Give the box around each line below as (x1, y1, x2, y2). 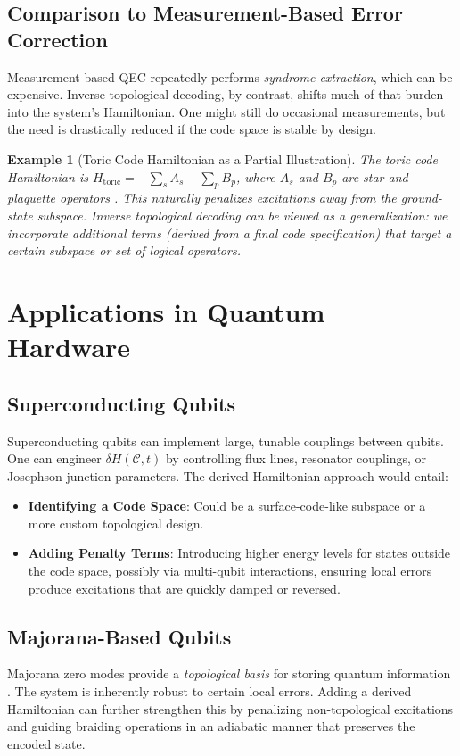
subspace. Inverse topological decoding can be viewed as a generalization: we (37, 205, 448, 224)
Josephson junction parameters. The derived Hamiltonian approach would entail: (7, 466, 448, 485)
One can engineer (7, 449, 102, 468)
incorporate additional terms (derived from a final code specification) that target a (7, 223, 452, 242)
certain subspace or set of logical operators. (7, 241, 241, 260)
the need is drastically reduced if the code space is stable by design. (7, 120, 376, 138)
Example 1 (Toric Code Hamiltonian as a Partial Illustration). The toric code (7, 149, 438, 168)
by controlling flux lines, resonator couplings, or (165, 449, 427, 468)
